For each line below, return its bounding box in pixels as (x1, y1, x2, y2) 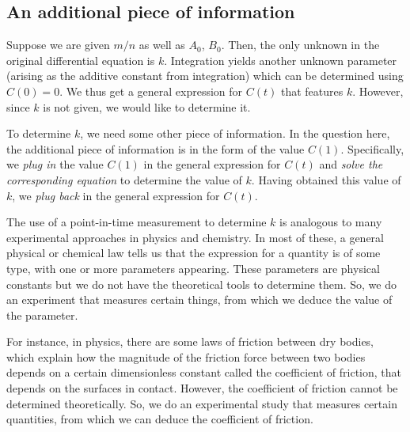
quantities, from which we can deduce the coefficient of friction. (6, 411, 313, 427)
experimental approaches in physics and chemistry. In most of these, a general (6, 229, 384, 245)
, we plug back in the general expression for (12, 187, 220, 203)
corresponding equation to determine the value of (6, 171, 242, 188)
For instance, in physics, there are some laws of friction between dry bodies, (6, 333, 374, 350)
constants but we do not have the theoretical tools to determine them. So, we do (6, 275, 397, 292)
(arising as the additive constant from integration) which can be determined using (6, 67, 404, 84)
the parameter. (6, 306, 78, 323)
